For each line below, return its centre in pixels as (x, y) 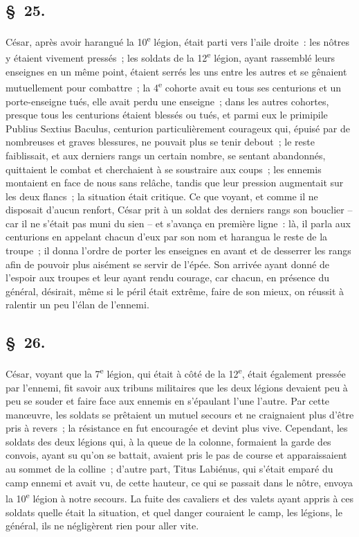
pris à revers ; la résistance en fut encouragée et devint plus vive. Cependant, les (177, 428)
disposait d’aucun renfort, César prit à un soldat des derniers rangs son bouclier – (179, 210)
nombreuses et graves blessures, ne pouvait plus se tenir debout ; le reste (160, 142)
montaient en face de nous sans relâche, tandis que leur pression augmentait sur (175, 183)
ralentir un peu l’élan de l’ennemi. (77, 305)
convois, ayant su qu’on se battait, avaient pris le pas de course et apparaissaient (176, 455)
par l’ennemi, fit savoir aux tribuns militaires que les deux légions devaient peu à (177, 387)
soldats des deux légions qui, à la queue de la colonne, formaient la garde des (168, 441)
